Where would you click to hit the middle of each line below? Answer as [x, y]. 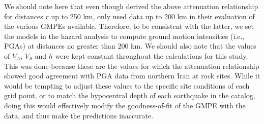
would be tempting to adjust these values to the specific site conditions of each [127, 85]
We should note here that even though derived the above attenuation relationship [131, 6]
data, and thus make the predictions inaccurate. [79, 115]
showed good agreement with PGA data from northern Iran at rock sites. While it [132, 76]
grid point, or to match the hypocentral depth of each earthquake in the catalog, [130, 95]
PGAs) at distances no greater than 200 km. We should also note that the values [130, 46]
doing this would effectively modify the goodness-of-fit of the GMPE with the [125, 105]
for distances [24, 16]
